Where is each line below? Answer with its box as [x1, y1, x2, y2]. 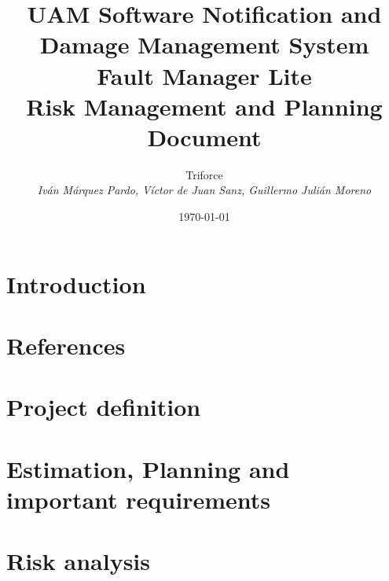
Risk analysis [6, 545, 151, 577]
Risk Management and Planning [26, 90, 383, 122]
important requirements [6, 483, 271, 515]
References [6, 329, 126, 362]
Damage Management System [39, 28, 369, 61]
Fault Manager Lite [97, 59, 312, 91]
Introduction [6, 267, 146, 300]
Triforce [185, 166, 223, 182]
